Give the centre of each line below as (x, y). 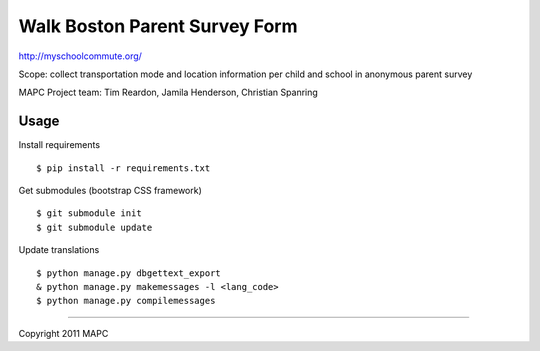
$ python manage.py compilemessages (126, 301)
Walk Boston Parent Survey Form (158, 26)
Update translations (59, 250)
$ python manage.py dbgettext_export (129, 273)
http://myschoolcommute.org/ (80, 56)
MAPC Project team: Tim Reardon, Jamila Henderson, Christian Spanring (168, 92)
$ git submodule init (89, 213)
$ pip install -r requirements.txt (123, 168)
